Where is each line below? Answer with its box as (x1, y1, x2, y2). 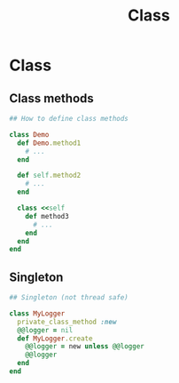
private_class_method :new (17, 317, 117, 326)
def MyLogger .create (17, 334, 93, 343)
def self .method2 (17, 171, 82, 180)
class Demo (9, 130, 50, 139)
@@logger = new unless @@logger (25, 342, 144, 351)
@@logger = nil (17, 325, 74, 334)
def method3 (25, 211, 69, 220)
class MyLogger (9, 308, 66, 318)
